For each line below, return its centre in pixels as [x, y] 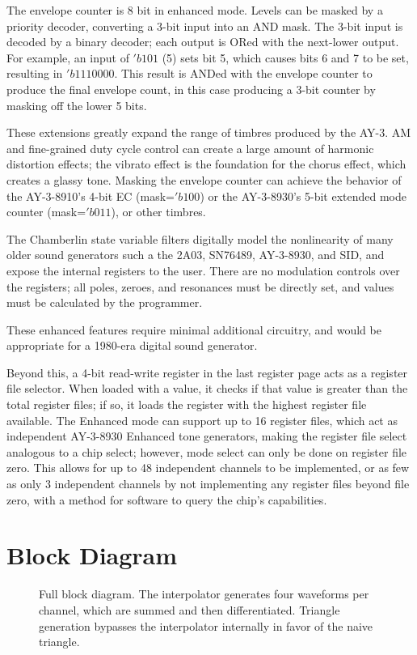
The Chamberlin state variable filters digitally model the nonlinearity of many [200, 238]
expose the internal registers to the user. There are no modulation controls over [203, 270]
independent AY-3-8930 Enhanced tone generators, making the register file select [207, 436]
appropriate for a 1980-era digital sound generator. [132, 345]
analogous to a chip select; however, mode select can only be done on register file [207, 451]
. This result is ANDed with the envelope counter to [243, 73]
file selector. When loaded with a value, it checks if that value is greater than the [207, 388]
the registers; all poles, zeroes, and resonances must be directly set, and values [200, 286]
